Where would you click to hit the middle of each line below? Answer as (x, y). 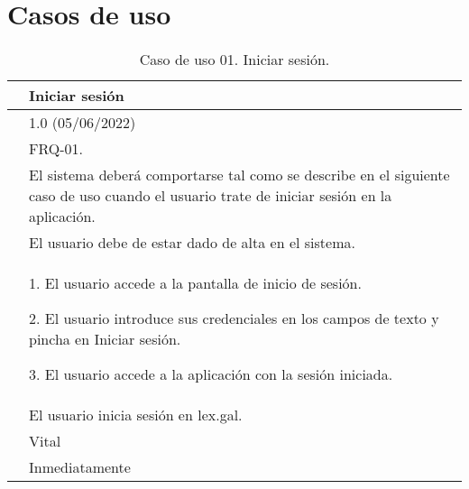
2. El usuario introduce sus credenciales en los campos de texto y (234, 318)
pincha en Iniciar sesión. (105, 339)
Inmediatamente (80, 467)
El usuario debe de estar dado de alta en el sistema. (192, 243)
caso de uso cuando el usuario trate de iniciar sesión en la (211, 196)
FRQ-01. (56, 149)
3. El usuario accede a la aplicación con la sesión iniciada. (211, 374)
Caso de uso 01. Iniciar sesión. (234, 60)
